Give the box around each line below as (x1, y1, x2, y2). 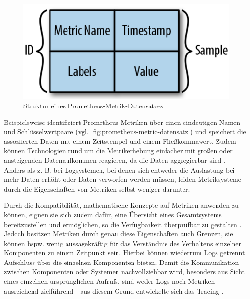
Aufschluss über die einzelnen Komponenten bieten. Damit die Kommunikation (4, 257, 239, 267)
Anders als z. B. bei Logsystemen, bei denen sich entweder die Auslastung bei (4, 164, 235, 175)
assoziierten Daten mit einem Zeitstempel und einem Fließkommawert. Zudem (4, 136, 236, 146)
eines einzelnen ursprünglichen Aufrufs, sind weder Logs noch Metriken (4, 276, 215, 286)
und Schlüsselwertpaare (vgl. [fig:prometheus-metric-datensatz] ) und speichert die (4, 126, 246, 137)
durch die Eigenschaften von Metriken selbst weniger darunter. (4, 183, 190, 193)
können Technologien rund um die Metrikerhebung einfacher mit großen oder (4, 145, 233, 156)
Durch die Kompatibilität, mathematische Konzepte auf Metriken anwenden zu (4, 200, 239, 210)
